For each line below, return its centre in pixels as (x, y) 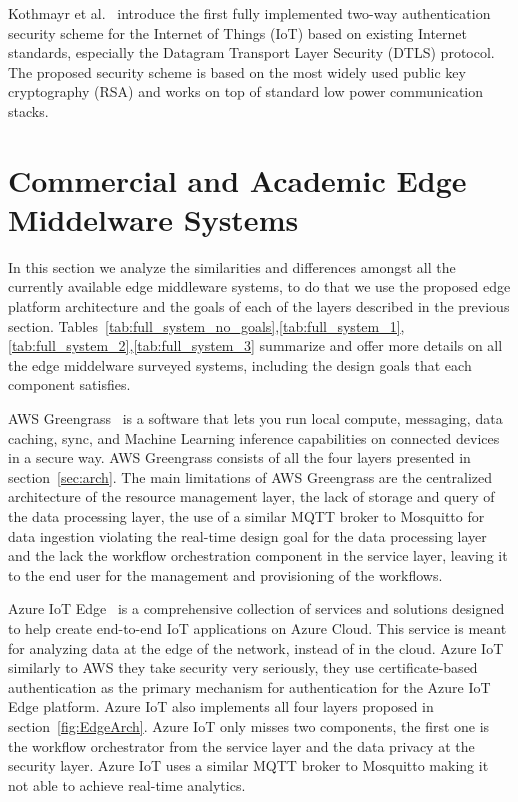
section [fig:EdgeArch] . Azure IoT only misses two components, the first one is (249, 725)
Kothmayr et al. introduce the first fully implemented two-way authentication (249, 13)
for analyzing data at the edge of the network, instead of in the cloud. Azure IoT (256, 647)
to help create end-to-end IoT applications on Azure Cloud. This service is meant (257, 627)
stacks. (28, 110)
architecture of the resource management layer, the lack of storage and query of (251, 496)
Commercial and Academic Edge (237, 179)
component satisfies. (69, 384)
